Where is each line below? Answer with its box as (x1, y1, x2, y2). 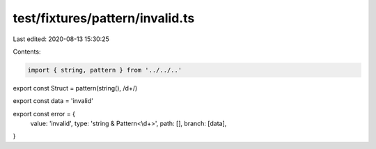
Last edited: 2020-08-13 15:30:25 (13, 35, 109, 43)
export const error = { (13, 109, 76, 118)
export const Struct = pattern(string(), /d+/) (13, 84, 138, 92)
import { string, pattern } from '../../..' (27, 66, 182, 74)
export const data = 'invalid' (13, 97, 93, 105)
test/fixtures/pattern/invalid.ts (13, 10, 195, 26)
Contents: (13, 47, 41, 56)
